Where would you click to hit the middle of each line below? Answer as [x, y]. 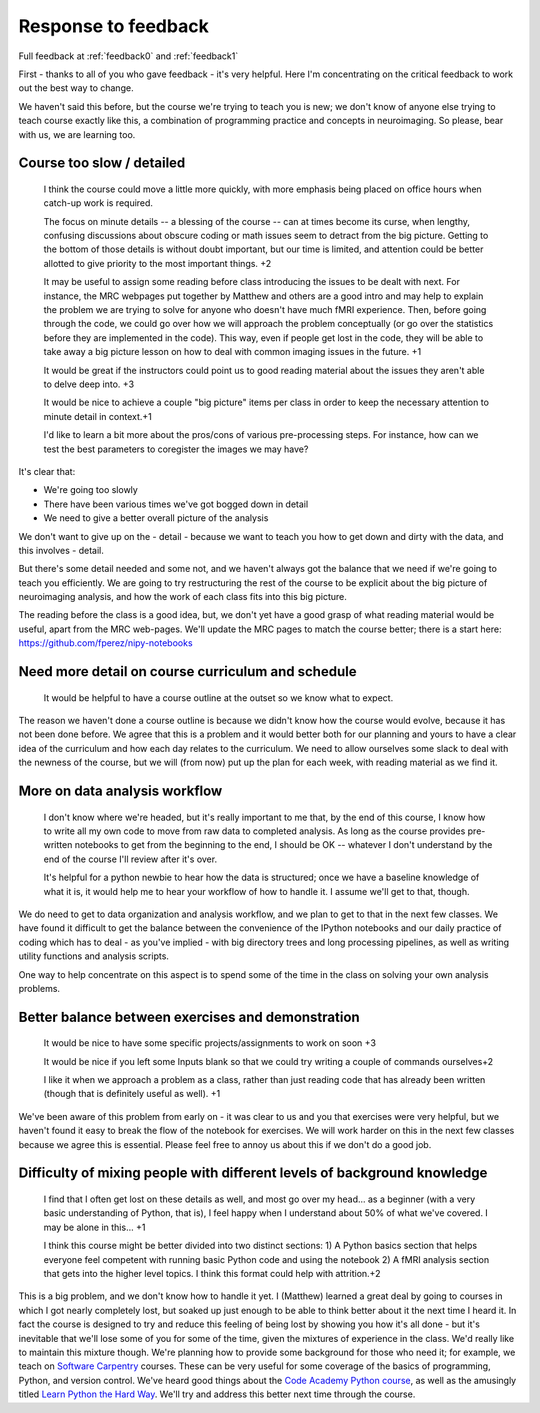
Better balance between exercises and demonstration [189, 1016]
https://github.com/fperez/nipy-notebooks [106, 643]
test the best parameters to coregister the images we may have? [176, 449]
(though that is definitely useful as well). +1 [132, 1094]
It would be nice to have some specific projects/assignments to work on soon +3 [210, 1043]
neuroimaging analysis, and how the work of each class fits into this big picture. [182, 597]
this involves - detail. [61, 550]
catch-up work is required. [98, 203]
